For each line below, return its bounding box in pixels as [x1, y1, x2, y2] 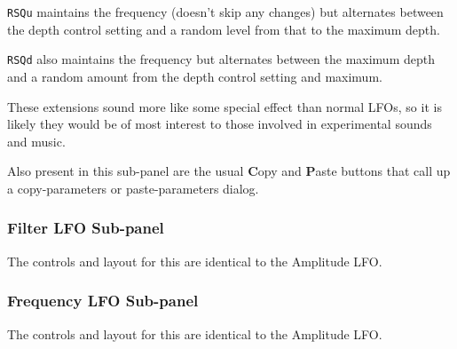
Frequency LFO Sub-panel [7, 290, 199, 312]
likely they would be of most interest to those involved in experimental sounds [7, 115, 432, 133]
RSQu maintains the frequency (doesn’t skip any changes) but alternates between [7, 3, 444, 20]
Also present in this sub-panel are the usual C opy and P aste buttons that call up [7, 162, 451, 180]
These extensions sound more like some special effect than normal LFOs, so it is [7, 97, 442, 115]
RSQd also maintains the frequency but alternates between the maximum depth [7, 50, 435, 68]
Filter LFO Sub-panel [7, 217, 164, 239]
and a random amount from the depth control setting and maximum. [7, 67, 382, 85]
